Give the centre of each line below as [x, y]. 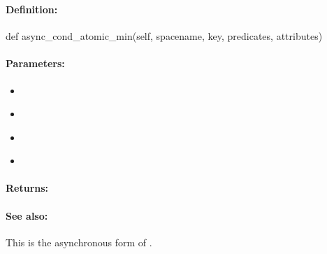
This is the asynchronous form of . [79, 242]
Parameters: [35, 63]
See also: [27, 215]
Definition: [32, 9]
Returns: [27, 188]
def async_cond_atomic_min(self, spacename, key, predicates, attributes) [164, 36]
